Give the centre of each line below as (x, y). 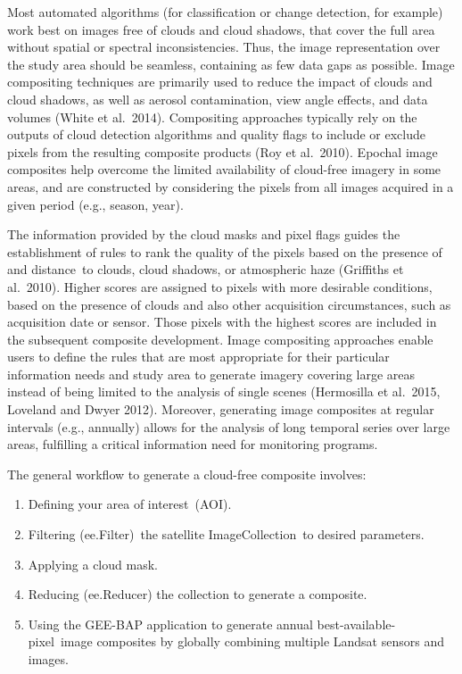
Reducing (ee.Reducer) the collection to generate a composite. (198, 594)
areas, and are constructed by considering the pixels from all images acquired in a (231, 186)
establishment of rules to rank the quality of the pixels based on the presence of (225, 251)
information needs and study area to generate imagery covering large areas (211, 374)
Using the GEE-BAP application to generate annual (170, 624)
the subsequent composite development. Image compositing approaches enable (220, 339)
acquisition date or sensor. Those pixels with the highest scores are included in (222, 322)
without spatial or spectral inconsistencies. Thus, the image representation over (224, 47)
